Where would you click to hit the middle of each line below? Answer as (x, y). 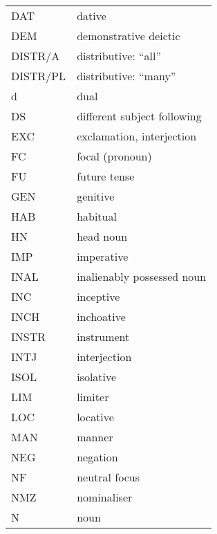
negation (97, 457)
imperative (103, 256)
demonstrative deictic (129, 36)
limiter (93, 397)
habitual (97, 216)
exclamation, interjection (137, 136)
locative (95, 417)
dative (92, 16)
